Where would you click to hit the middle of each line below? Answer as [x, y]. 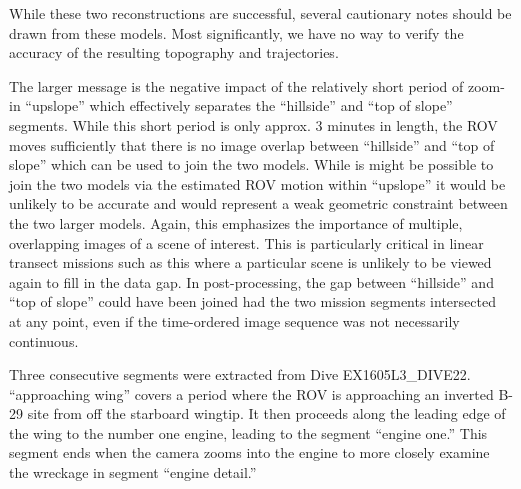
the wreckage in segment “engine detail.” [133, 472]
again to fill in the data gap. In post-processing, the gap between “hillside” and [251, 281]
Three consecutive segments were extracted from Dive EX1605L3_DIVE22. [240, 374]
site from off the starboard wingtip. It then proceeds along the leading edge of [266, 413]
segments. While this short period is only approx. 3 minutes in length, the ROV [253, 124]
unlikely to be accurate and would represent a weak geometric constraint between [258, 203]
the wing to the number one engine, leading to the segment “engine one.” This [248, 432]
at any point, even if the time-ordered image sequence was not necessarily [234, 320]
